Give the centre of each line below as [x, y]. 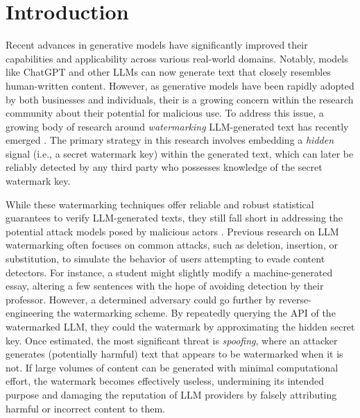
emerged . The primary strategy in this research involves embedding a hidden [170, 140]
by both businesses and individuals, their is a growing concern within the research [180, 99]
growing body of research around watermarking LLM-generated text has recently [177, 126]
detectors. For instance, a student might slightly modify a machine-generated [169, 272]
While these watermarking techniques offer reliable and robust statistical [160, 204]
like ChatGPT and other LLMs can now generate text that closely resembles [168, 72]
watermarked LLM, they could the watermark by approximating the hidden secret [180, 326]
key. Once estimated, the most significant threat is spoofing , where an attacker [172, 340]
